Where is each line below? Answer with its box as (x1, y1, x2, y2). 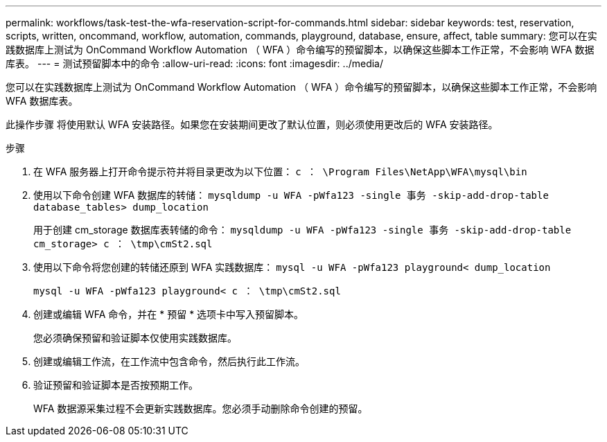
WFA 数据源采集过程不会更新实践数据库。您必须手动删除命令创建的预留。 (33, 403, 368, 414)
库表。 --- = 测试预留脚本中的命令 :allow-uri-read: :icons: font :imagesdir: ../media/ (6, 58, 384, 69)
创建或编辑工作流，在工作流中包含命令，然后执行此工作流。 (33, 355, 305, 367)
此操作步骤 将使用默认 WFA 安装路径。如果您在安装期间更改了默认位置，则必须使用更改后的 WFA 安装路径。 (6, 118, 498, 130)
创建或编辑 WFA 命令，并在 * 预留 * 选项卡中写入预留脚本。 (33, 308, 304, 320)
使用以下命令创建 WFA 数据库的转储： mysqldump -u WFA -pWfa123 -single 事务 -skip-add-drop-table (33, 189, 549, 201)
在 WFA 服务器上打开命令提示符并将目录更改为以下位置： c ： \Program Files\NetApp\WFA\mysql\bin (33, 166, 527, 177)
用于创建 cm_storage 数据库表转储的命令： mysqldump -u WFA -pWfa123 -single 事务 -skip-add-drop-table (33, 224, 572, 236)
